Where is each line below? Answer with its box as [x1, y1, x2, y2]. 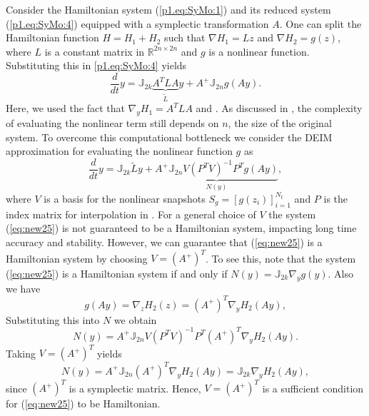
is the [323, 191, 348, 206]
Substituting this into [6, 312, 100, 327]
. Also [328, 266, 354, 280]
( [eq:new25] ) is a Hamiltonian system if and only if [6, 266, 228, 280]
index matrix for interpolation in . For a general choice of [6, 206, 256, 221]
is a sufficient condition [262, 380, 364, 395]
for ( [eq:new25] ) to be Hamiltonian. [6, 396, 161, 411]
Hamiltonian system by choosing [6, 250, 148, 265]
